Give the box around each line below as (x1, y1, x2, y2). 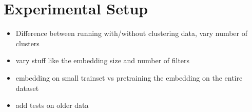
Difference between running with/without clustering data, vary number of (15, 28, 248, 39)
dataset (15, 82, 39, 93)
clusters (15, 38, 40, 48)
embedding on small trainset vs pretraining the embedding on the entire (15, 72, 243, 83)
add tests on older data (15, 100, 89, 110)
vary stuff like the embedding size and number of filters (15, 55, 190, 66)
